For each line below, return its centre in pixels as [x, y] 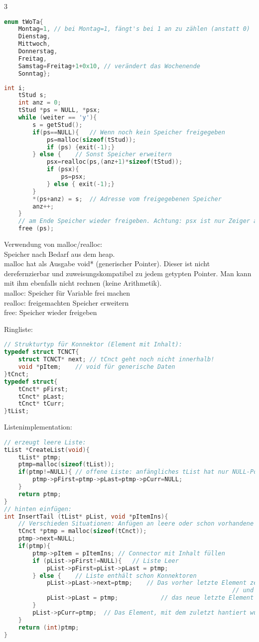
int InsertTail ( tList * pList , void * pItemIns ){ [86, 516]
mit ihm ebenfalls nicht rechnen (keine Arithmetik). [83, 283]
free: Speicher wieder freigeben [51, 312]
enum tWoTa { [24, 22]
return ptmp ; [40, 494]
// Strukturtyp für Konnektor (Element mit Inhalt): [93, 345]
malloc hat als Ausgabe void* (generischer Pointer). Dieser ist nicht [107, 264]
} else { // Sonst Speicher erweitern [102, 155]
